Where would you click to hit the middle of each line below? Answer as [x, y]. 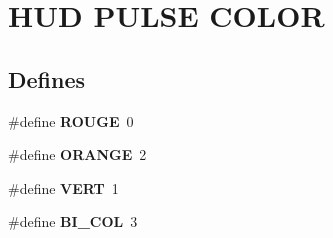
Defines [47, 78]
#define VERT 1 [63, 187]
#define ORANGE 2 [77, 154]
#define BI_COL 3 [73, 221]
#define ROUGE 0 [71, 120]
